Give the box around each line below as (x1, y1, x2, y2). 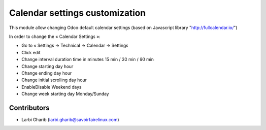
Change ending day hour (21, 70, 72, 76)
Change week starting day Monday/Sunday (21, 91, 109, 97)
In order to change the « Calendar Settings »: (9, 33, 100, 39)
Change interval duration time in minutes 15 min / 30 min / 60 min (21, 57, 154, 63)
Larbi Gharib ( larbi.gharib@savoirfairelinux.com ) (21, 116, 119, 123)
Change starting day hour (21, 63, 73, 69)
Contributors (9, 103, 50, 112)
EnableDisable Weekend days (21, 84, 82, 90)
